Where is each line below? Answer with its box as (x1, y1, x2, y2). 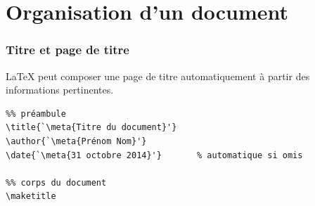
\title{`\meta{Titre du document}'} (6, 122, 177, 133)
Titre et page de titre (6, 41, 129, 58)
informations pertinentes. (6, 82, 114, 97)
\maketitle (6, 191, 56, 202)
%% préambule (6, 108, 66, 119)
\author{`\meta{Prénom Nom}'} (6, 136, 147, 146)
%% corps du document (6, 177, 107, 188)
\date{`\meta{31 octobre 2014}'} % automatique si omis (6, 150, 303, 160)
